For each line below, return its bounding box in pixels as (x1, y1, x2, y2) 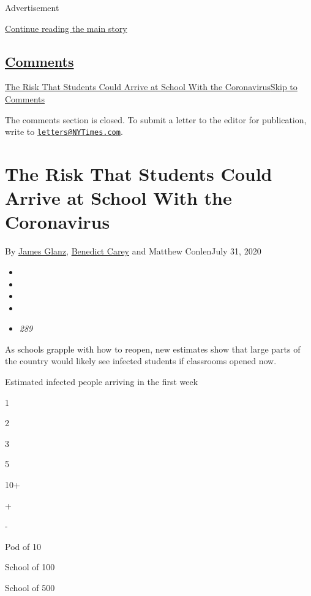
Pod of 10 (5, 540, 41, 552)
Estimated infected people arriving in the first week (5, 375, 198, 388)
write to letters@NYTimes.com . (5, 125, 123, 138)
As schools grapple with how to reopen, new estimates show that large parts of (5, 342, 301, 355)
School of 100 (5, 560, 55, 573)
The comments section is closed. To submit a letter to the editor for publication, (5, 113, 307, 126)
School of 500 (5, 581, 55, 594)
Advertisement (5, 1, 59, 13)
